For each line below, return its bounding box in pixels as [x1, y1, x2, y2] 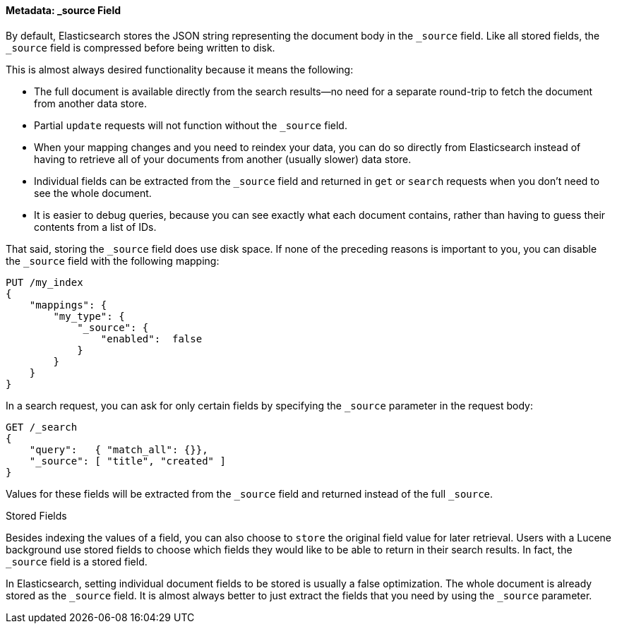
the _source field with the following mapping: [6, 254, 220, 267]
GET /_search [6, 421, 78, 433]
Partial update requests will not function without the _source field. [34, 119, 347, 131]
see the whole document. [34, 186, 152, 199]
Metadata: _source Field [6, 4, 121, 16]
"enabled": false [100, 333, 203, 345]
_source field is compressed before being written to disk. [6, 41, 275, 54]
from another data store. [34, 97, 147, 109]
